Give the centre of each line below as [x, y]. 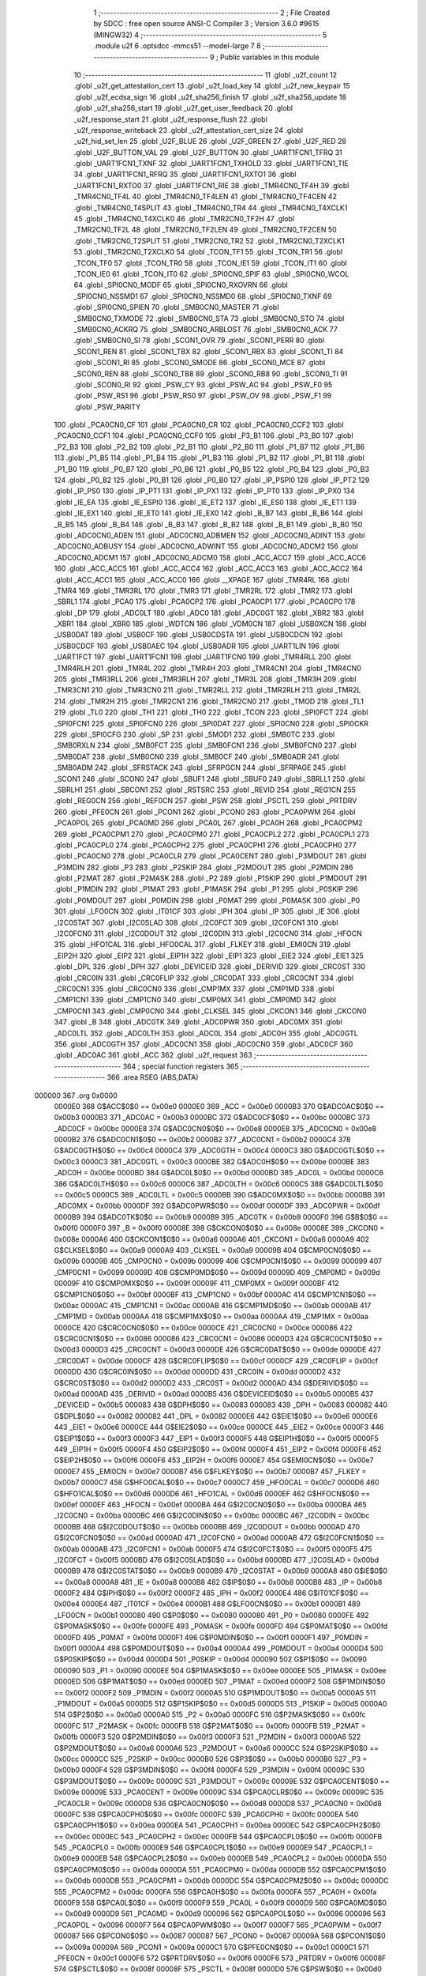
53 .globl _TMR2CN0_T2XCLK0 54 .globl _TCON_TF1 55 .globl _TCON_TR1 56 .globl [208, 252]
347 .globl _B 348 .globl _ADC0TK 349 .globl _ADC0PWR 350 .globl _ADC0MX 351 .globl [198, 1022]
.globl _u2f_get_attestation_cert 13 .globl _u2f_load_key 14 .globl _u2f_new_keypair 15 [212, 86]
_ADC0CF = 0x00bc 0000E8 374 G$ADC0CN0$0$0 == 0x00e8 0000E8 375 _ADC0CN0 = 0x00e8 [215, 1128]
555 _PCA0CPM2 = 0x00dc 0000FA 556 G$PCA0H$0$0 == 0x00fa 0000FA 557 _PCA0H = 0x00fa [215, 1891]
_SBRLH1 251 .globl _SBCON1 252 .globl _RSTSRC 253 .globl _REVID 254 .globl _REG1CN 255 [205, 790]
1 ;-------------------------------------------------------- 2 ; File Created [212, 13]
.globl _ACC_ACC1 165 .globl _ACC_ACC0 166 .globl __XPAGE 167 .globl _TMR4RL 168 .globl [202, 579]
